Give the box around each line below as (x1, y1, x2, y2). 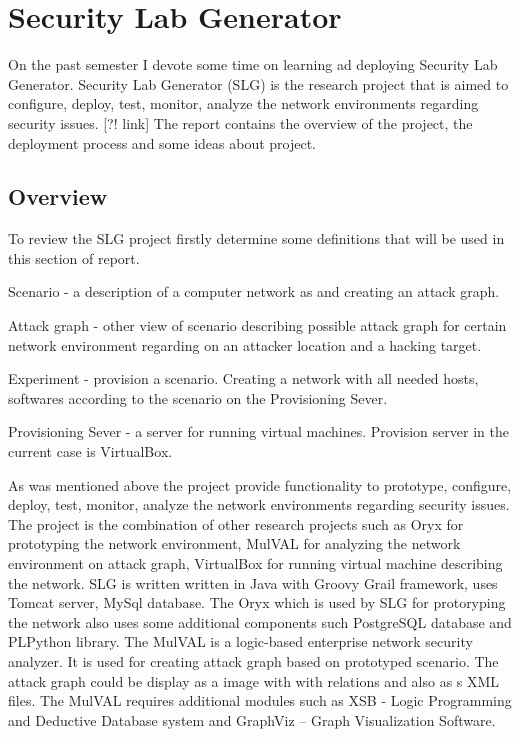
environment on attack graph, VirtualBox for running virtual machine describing (8, 553, 503, 574)
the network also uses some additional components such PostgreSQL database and (8, 611, 512, 632)
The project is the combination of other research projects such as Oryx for (8, 513, 464, 534)
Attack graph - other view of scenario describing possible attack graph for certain (8, 315, 507, 336)
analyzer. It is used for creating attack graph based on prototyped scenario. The (8, 650, 499, 671)
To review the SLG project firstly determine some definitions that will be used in (8, 228, 505, 249)
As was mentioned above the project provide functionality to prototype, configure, (8, 474, 512, 495)
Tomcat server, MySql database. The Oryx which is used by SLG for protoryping (8, 592, 506, 613)
